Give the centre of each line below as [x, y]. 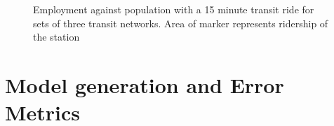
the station [56, 37]
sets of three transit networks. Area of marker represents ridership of [181, 23]
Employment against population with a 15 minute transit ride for [174, 9]
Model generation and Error [145, 84]
